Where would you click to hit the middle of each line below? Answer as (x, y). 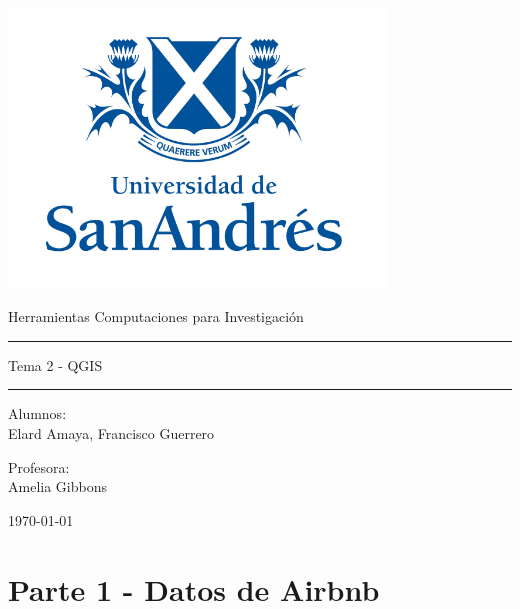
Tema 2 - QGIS (55, 364)
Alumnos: (37, 413)
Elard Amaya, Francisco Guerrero (111, 433)
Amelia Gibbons (57, 486)
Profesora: (39, 466)
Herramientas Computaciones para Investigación (156, 316)
